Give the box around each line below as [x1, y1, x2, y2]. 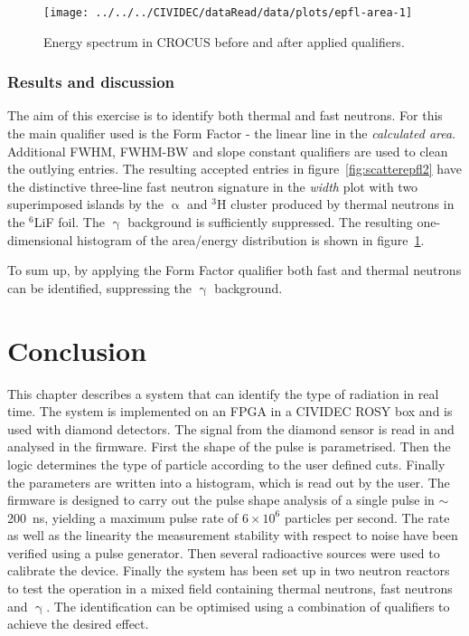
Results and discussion [7, 71, 175, 93]
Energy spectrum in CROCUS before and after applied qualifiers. [43, 32, 405, 51]
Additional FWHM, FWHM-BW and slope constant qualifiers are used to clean [7, 141, 448, 160]
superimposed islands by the [7, 195, 164, 214]
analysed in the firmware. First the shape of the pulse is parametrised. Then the [7, 437, 451, 456]
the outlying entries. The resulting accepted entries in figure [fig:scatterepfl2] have [7, 159, 462, 178]
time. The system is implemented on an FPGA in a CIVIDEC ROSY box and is [7, 402, 453, 421]
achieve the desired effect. [7, 614, 149, 633]
